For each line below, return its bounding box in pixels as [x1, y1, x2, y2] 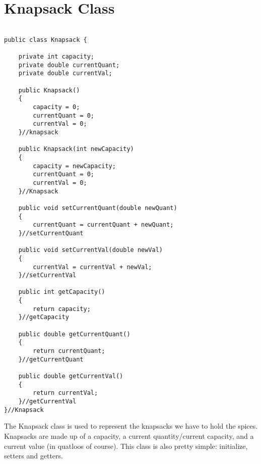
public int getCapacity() [18, 288, 105, 296]
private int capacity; [18, 53, 94, 61]
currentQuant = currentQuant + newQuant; [33, 221, 174, 229]
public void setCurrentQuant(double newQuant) [18, 204, 177, 212]
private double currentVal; [18, 70, 112, 77]
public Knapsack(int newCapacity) [18, 145, 134, 153]
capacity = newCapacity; [33, 162, 116, 170]
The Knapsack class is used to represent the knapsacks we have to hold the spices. [4, 421, 258, 431]
